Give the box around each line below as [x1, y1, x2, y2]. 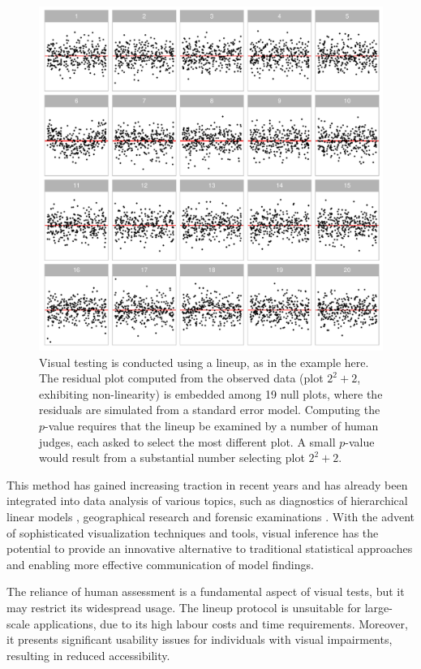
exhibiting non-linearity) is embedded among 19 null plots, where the [39, 385, 383, 402]
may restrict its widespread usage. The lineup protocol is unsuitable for [6, 598, 361, 615]
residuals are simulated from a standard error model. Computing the [39, 401, 380, 418]
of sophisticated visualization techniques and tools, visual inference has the [6, 524, 379, 541]
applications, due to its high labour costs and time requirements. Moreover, [33, 615, 408, 632]
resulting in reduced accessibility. [6, 646, 170, 663]
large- [364, 598, 393, 615]
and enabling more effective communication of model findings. [6, 555, 314, 572]
